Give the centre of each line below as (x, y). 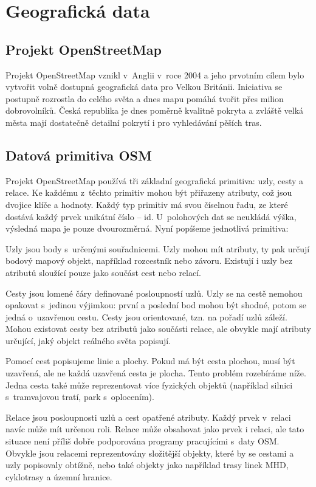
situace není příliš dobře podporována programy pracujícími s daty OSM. (143, 441)
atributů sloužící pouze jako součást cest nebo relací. (103, 272)
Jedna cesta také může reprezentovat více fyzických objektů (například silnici (149, 385)
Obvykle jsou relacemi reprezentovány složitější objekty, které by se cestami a (150, 453)
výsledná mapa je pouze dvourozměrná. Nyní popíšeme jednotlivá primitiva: (147, 228)
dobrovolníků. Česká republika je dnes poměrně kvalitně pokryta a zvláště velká (155, 110)
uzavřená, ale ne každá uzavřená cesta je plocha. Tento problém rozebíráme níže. (156, 373)
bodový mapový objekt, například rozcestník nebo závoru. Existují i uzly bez (149, 261)
